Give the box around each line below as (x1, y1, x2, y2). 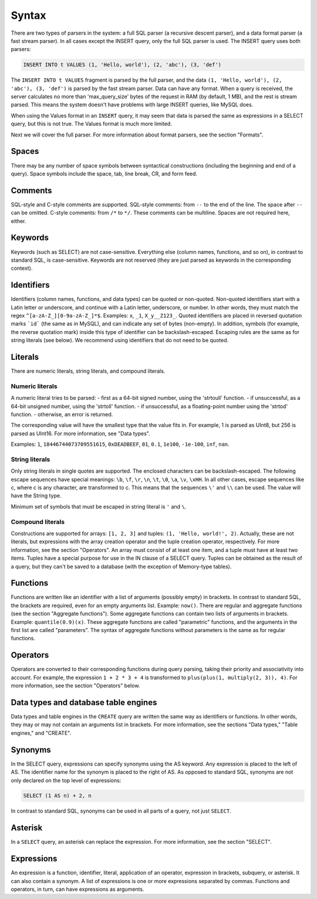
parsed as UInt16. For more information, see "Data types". (11, 430, 150, 437)
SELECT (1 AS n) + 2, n (23, 793, 92, 799)
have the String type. (11, 492, 62, 499)
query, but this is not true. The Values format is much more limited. (11, 121, 173, 128)
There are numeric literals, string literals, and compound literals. (11, 367, 166, 375)
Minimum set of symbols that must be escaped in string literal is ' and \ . (11, 503, 187, 510)
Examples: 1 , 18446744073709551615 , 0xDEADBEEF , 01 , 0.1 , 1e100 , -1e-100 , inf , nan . (11, 441, 230, 448)
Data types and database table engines (11, 697, 157, 707)
